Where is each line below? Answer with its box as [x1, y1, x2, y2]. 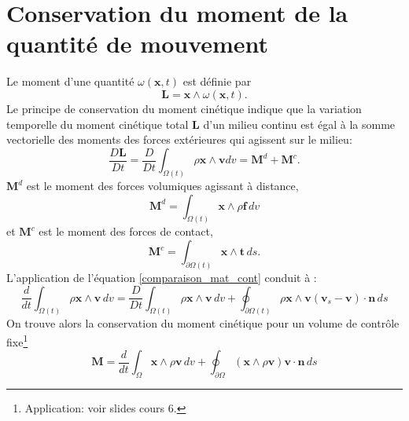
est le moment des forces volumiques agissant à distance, [26, 178, 299, 194]
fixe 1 [6, 331, 28, 350]
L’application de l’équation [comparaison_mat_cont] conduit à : [6, 269, 317, 285]
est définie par [182, 73, 252, 90]
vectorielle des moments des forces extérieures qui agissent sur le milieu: [6, 131, 352, 148]
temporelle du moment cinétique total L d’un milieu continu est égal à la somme [6, 115, 396, 132]
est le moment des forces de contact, [39, 223, 213, 240]
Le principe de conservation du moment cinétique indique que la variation [6, 100, 362, 116]
